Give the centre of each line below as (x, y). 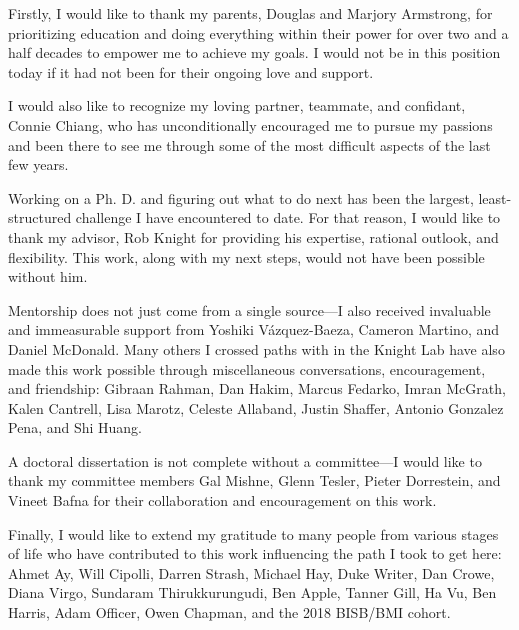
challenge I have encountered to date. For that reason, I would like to (288, 217)
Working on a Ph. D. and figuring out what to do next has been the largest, (241, 197)
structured (40, 217)
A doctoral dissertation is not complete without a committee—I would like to (245, 460)
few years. (38, 164)
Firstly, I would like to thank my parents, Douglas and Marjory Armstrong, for (250, 13)
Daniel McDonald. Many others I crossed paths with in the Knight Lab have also (256, 348)
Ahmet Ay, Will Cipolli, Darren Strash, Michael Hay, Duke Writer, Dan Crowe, (251, 572)
